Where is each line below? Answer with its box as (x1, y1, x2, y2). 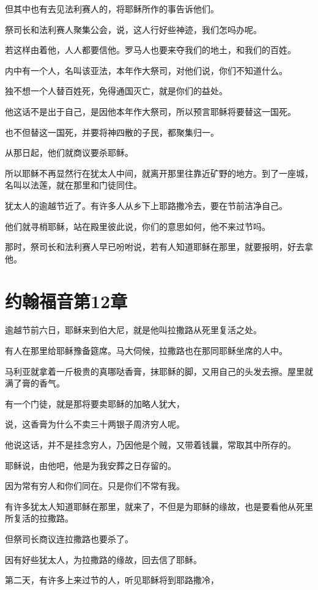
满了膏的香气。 (5, 377, 65, 389)
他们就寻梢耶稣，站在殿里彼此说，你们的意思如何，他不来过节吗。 (5, 219, 270, 232)
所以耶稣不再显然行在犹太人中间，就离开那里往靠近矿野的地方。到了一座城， (5, 166, 313, 179)
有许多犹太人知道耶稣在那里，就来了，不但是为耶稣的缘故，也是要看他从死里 (5, 500, 313, 512)
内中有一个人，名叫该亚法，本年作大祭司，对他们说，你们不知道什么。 (5, 64, 287, 76)
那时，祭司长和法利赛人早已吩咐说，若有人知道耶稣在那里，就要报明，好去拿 (5, 240, 313, 253)
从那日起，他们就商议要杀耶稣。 (5, 146, 133, 159)
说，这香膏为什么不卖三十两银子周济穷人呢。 (5, 418, 185, 430)
